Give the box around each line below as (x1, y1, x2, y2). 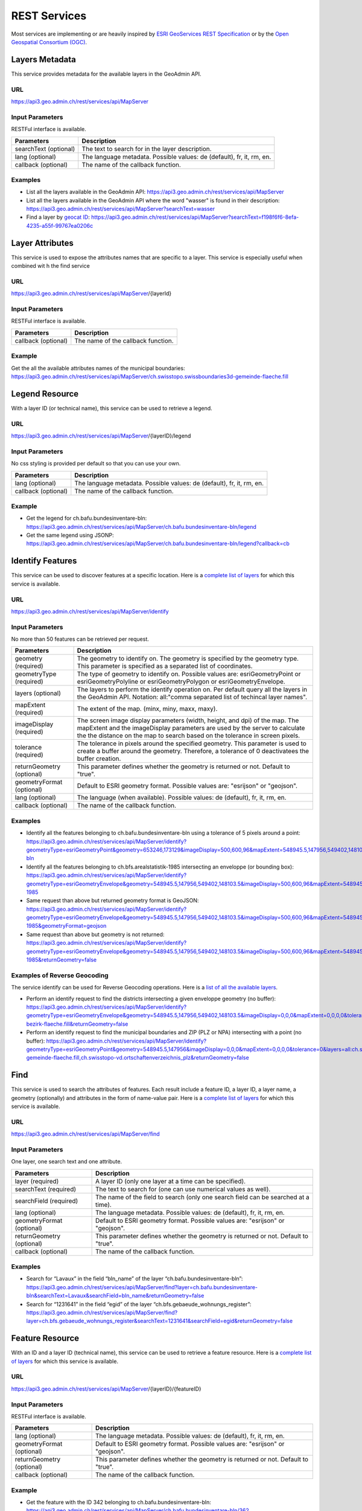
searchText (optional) (14, 144, 75, 153)
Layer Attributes (11, 238, 74, 248)
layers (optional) (14, 689, 62, 697)
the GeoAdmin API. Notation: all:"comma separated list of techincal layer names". (77, 693, 308, 701)
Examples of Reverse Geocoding (11, 971, 109, 979)
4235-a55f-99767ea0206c (26, 222, 94, 229)
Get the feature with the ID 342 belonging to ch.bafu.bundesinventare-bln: (26, 1499, 211, 1506)
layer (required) (14, 1177, 59, 1185)
